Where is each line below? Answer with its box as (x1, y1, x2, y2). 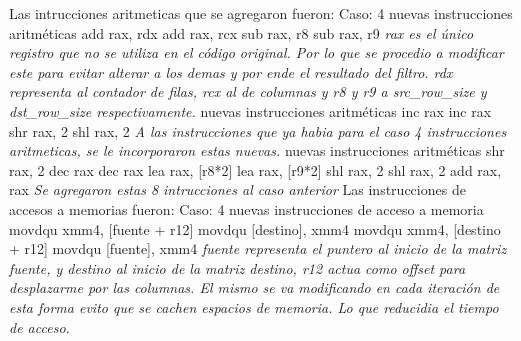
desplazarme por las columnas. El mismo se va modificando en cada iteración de (9, 277, 500, 298)
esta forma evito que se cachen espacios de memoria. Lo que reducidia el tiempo (9, 296, 499, 317)
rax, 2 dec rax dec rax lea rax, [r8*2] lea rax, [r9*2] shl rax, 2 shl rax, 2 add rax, (9, 159, 502, 180)
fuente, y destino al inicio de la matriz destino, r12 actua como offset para (9, 257, 466, 278)
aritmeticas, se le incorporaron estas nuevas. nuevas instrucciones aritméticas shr (9, 140, 505, 161)
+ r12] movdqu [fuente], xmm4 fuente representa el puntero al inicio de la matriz (9, 238, 507, 259)
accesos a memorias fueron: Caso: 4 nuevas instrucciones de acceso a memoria (9, 198, 484, 219)
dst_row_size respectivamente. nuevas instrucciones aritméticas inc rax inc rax (9, 100, 492, 121)
